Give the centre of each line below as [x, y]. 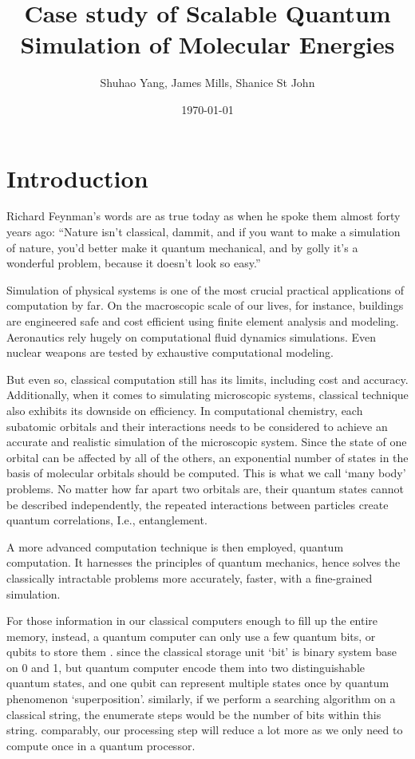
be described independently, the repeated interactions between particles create [198, 504]
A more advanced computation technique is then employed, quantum [175, 546]
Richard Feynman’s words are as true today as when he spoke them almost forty [204, 216]
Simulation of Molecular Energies [207, 44]
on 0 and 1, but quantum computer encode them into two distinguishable [186, 667]
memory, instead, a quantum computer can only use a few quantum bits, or [191, 636]
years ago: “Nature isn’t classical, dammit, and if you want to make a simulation [204, 232]
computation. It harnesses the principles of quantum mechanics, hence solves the [204, 562]
